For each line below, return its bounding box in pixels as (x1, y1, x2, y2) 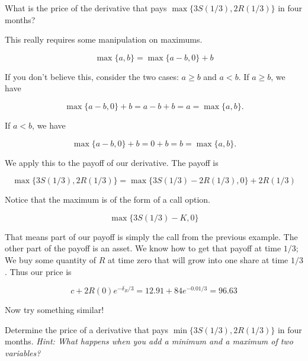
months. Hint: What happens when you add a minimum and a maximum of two (5, 335, 293, 347)
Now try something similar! (5, 304, 104, 316)
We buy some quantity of (5, 253, 97, 266)
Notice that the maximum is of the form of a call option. (5, 193, 210, 206)
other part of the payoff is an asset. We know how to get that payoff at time (5, 242, 281, 254)
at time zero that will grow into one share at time (108, 253, 288, 266)
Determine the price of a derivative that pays (5, 323, 169, 336)
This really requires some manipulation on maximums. (5, 33, 203, 46)
